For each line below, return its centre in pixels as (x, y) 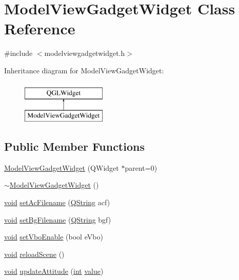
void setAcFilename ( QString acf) (57, 202)
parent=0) (141, 167)
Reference (40, 28)
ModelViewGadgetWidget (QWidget (62, 167)
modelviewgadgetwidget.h (85, 53)
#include (18, 53)
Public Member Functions (74, 146)
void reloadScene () (34, 254)
